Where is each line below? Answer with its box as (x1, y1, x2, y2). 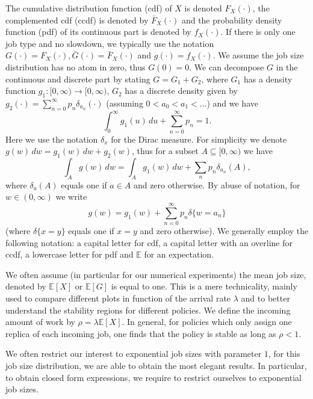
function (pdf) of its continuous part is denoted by (5, 25, 191, 38)
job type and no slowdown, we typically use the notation (5, 37, 214, 49)
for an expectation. (144, 248, 214, 261)
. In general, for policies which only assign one (122, 315, 292, 328)
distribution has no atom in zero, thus (5, 60, 146, 73)
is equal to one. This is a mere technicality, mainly (111, 280, 297, 292)
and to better (241, 292, 290, 305)
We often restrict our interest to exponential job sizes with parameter (5, 347, 262, 360)
